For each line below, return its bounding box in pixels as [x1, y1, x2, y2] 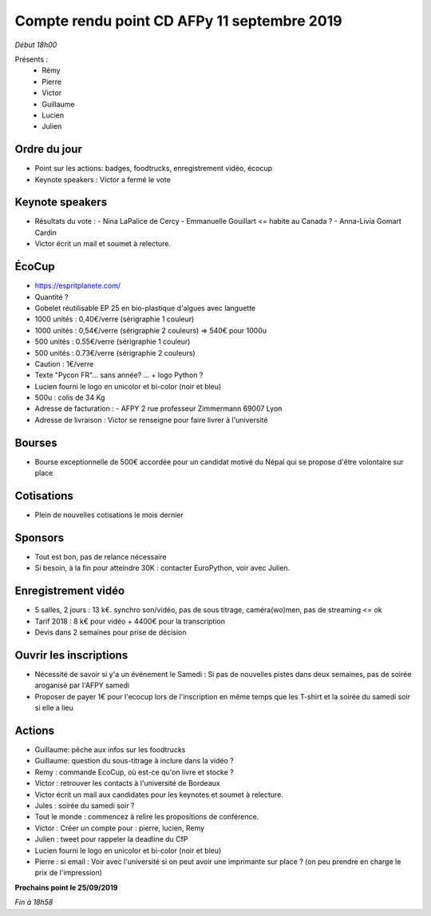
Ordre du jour [14, 142, 83, 156]
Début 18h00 [14, 40, 57, 50]
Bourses [14, 436, 57, 449]
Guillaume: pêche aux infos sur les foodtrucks [34, 745, 186, 755]
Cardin [34, 228, 57, 237]
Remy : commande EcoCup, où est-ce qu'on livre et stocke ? [34, 767, 235, 777]
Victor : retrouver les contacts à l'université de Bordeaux [34, 779, 220, 788]
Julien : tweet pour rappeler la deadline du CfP [34, 834, 188, 844]
